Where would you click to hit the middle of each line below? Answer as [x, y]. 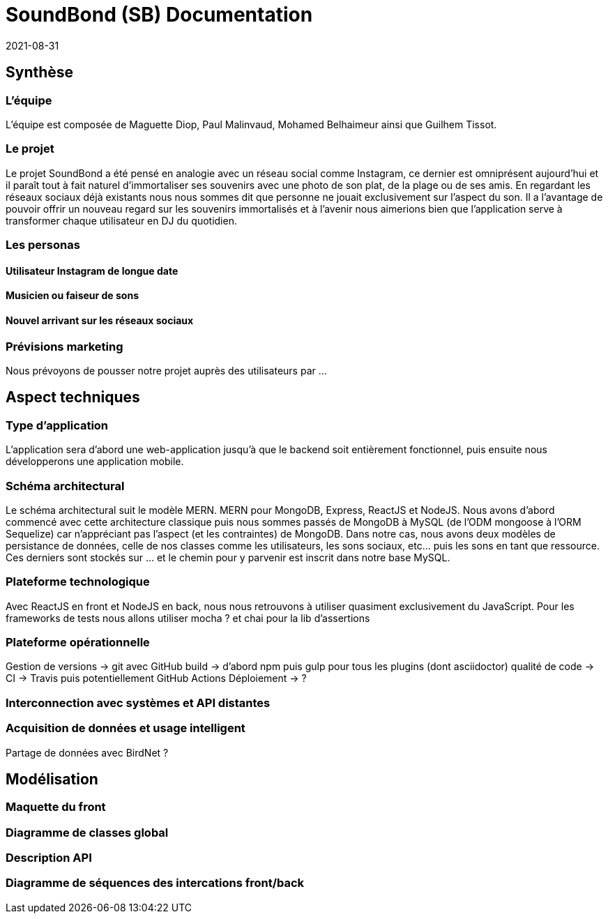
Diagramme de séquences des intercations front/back [155, 883]
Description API [49, 858]
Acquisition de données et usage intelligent [126, 728]
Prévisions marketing [64, 346]
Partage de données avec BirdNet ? [87, 752]
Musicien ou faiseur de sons [73, 296]
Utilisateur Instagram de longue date [92, 271]
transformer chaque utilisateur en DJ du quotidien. [121, 220]
